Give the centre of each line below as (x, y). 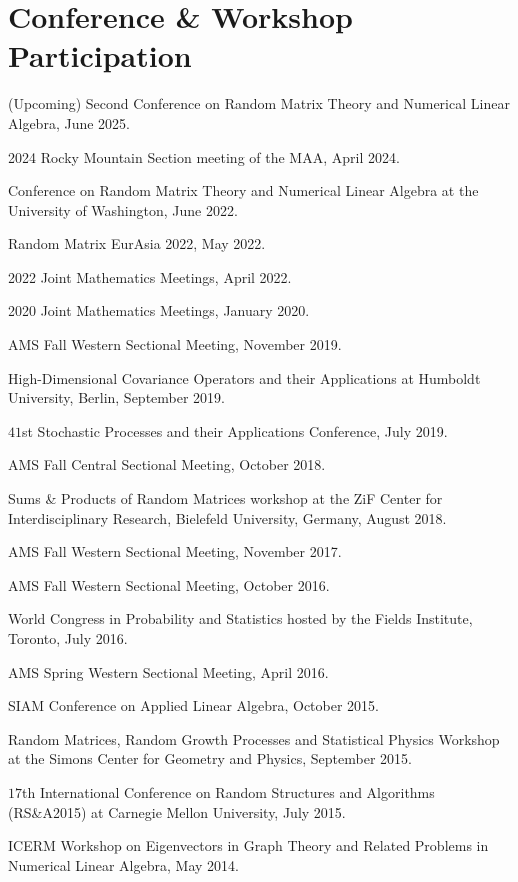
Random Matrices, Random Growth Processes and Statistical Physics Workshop (254, 738)
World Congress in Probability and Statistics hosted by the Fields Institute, (240, 618)
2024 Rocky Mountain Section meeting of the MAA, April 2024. (204, 156)
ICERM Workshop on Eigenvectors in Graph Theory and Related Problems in (248, 845)
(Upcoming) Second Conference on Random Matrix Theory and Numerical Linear (259, 103)
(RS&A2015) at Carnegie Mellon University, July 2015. (177, 811)
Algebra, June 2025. (69, 122)
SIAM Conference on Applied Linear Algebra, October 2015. (193, 705)
